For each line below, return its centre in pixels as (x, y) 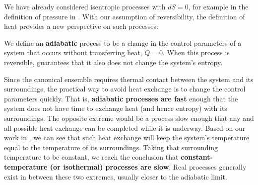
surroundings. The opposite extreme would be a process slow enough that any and (129, 118)
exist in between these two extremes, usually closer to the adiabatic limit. (116, 176)
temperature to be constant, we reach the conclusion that (91, 157)
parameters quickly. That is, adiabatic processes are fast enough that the (121, 98)
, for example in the (218, 6)
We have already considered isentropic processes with (85, 6)
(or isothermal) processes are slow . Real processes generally (148, 166)
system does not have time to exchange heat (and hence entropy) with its (116, 108)
